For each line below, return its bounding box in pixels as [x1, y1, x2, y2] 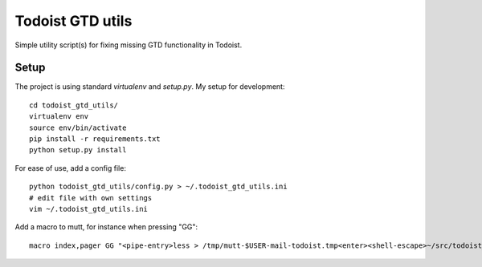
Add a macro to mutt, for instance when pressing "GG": [14, 222, 198, 232]
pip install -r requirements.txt [29, 135, 161, 144]
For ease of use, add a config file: [14, 163, 126, 172]
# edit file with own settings [29, 193, 153, 202]
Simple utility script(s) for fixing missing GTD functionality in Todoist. [14, 40, 243, 50]
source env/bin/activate [29, 123, 127, 132]
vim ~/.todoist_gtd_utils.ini [29, 204, 149, 213]
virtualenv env [29, 112, 89, 121]
